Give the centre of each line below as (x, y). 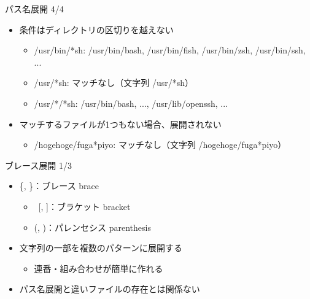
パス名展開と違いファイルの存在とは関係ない (110, 289)
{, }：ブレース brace (59, 186)
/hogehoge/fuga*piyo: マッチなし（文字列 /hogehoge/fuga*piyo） (160, 145)
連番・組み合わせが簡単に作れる (99, 268)
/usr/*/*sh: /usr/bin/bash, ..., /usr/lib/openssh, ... (131, 103)
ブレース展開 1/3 (38, 165)
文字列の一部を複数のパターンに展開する (101, 248)
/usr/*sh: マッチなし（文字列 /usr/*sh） (114, 83)
